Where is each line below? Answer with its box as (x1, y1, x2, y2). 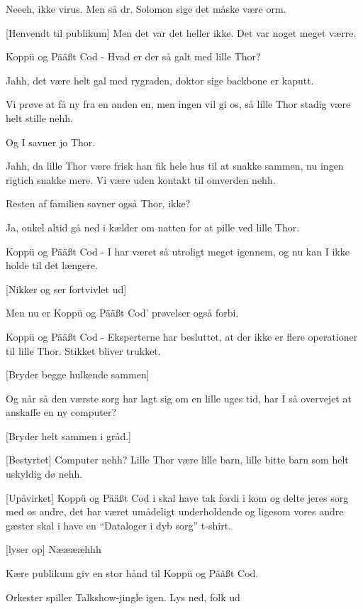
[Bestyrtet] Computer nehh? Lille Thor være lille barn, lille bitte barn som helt (6, 452, 349, 467)
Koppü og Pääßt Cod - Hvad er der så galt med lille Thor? (6, 49, 261, 64)
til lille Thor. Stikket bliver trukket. (6, 343, 161, 358)
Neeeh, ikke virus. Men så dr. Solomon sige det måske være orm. (6, 1, 286, 16)
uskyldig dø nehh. (6, 466, 83, 481)
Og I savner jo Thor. (6, 134, 96, 149)
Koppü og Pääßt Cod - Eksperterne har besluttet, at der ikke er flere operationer (6, 329, 358, 344)
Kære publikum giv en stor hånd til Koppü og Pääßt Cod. (6, 566, 259, 581)
